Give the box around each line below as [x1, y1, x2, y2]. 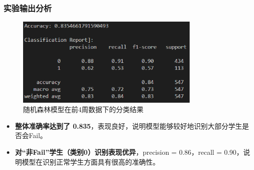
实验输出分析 [3, 1, 52, 14]
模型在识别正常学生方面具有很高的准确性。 [22, 156, 160, 167]
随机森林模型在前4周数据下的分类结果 [23, 104, 143, 114]
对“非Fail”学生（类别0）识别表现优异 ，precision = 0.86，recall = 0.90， [15, 147, 244, 157]
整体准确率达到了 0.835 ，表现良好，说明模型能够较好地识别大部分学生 [15, 120, 242, 131]
